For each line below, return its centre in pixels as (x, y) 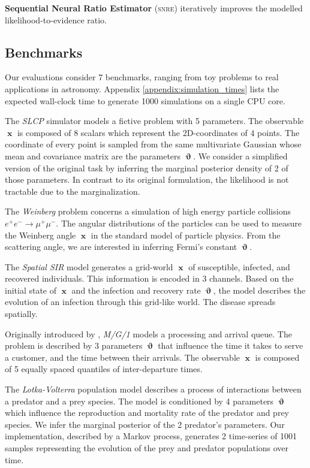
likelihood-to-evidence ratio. (56, 19)
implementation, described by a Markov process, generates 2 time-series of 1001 (151, 436)
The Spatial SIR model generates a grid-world (89, 266)
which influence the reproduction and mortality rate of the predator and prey (147, 413)
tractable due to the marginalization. (73, 191)
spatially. (21, 314)
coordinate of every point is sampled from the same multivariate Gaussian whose (153, 144)
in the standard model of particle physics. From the (186, 235)
